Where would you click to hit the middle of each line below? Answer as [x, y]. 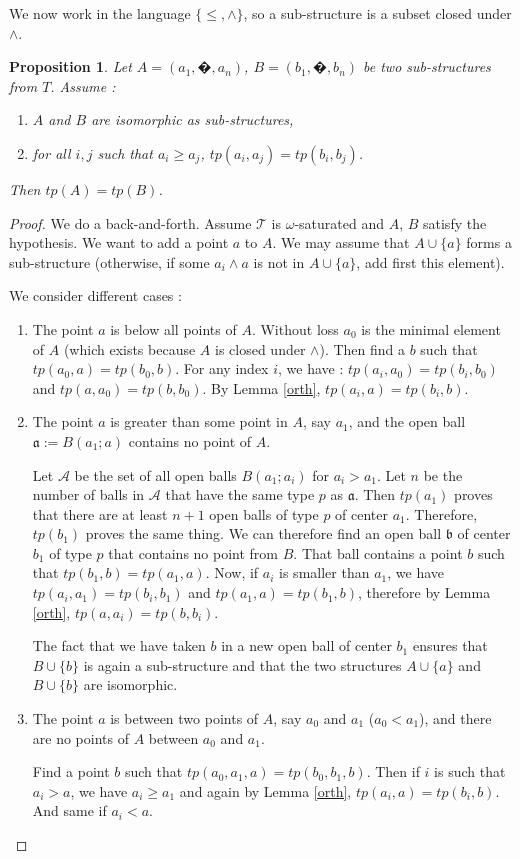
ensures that [450, 645]
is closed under [260, 348]
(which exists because [129, 348]
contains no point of [190, 440]
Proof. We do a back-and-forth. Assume [130, 222]
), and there [455, 718]
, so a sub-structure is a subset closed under [377, 13]
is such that [470, 771]
